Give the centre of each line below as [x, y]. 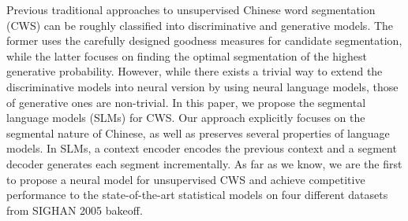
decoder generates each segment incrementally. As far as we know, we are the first [204, 163]
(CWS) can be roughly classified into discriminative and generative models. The [200, 25]
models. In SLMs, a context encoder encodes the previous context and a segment [202, 148]
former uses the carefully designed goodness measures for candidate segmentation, [204, 41]
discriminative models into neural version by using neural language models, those [202, 86]
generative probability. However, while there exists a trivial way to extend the [195, 71]
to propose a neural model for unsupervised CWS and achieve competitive [186, 179]
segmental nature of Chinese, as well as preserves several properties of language [198, 133]
